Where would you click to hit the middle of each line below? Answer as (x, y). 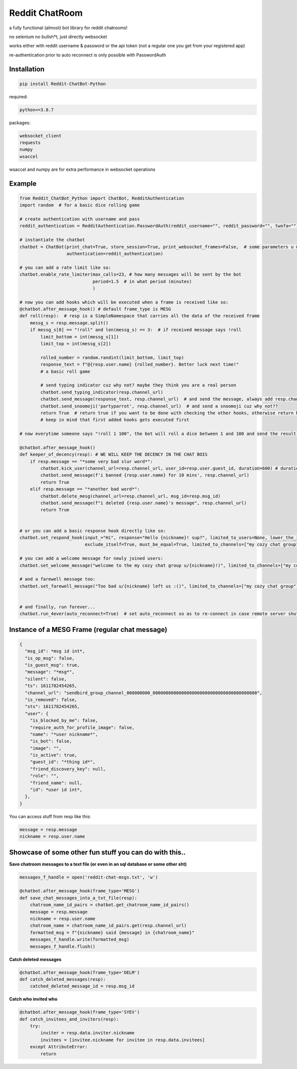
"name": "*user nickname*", (64, 734)
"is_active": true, (54, 755)
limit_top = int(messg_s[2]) (76, 344)
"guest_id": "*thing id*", (63, 762)
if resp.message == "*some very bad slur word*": (91, 461)
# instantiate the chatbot (52, 240)
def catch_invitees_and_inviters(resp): (69, 1019)
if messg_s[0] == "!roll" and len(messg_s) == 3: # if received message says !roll (136, 330)
